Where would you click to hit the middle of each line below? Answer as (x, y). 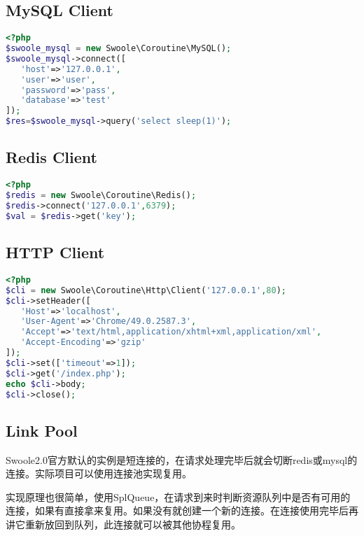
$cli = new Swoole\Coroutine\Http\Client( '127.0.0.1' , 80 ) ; (146, 290)
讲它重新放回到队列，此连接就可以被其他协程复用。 (123, 524)
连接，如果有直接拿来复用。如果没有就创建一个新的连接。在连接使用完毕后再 (182, 510)
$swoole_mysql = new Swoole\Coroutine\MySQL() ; (119, 49)
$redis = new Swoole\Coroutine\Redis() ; (101, 196)
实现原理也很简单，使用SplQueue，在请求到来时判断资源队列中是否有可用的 (178, 496)
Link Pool (42, 430)
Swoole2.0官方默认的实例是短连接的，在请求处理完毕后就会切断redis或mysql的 (182, 459)
